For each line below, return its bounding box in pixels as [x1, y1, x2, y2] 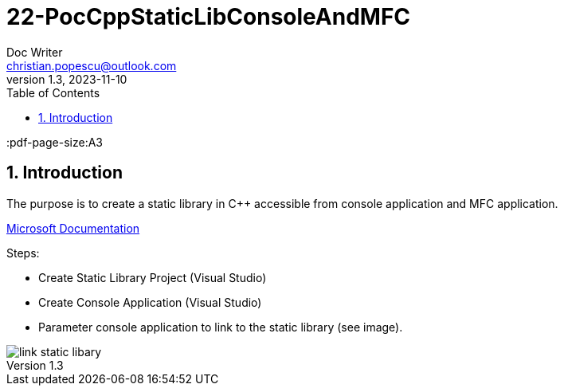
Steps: [6, 245, 40, 260]
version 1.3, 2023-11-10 [6, 72, 127, 86]
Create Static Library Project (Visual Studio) [38, 270, 267, 284]
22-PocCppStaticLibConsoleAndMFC [6, 3, 411, 30]
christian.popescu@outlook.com [6, 58, 177, 73]
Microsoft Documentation [6, 221, 140, 235]
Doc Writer [6, 45, 63, 59]
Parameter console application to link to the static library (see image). [38, 319, 403, 334]
